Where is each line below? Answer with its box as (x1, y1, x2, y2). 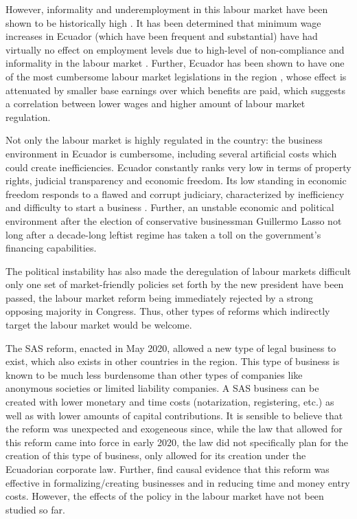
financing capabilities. (5, 241, 97, 255)
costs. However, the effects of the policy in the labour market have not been (5, 489, 324, 503)
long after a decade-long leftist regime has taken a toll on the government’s (5, 227, 321, 241)
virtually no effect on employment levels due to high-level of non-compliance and (5, 42, 345, 56)
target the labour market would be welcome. (5, 318, 192, 332)
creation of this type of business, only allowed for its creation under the (5, 448, 306, 463)
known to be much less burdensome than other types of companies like (5, 367, 303, 382)
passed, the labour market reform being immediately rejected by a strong (5, 290, 314, 305)
